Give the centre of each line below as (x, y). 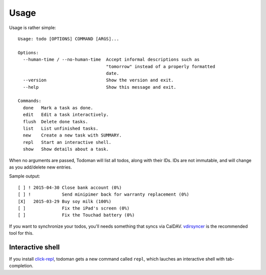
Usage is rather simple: (33, 28)
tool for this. (21, 233)
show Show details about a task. (66, 149)
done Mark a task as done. (58, 108)
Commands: (30, 101)
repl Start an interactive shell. (67, 142)
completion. (21, 266)
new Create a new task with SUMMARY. (72, 135)
